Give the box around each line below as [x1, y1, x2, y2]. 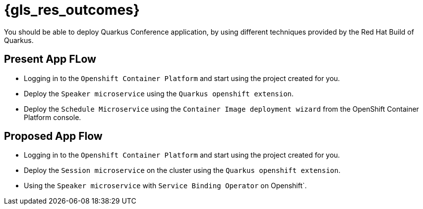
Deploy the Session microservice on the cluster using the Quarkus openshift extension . [24, 166, 341, 175]
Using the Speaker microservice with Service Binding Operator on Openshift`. [24, 181, 307, 190]
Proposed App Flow [4, 130, 103, 143]
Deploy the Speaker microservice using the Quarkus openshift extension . [24, 89, 294, 98]
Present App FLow [4, 53, 96, 66]
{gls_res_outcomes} [4, 1, 140, 18]
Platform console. [24, 113, 81, 122]
